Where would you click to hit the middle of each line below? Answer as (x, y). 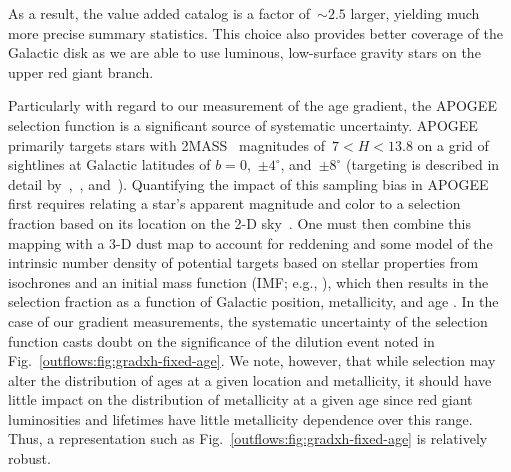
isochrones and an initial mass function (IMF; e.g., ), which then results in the (248, 281)
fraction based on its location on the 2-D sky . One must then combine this (239, 222)
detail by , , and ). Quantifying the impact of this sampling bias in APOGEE (248, 183)
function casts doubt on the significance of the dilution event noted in (221, 340)
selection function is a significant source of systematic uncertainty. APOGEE (243, 124)
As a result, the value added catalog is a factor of (159, 13)
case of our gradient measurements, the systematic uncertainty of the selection (248, 320)
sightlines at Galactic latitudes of (109, 164)
